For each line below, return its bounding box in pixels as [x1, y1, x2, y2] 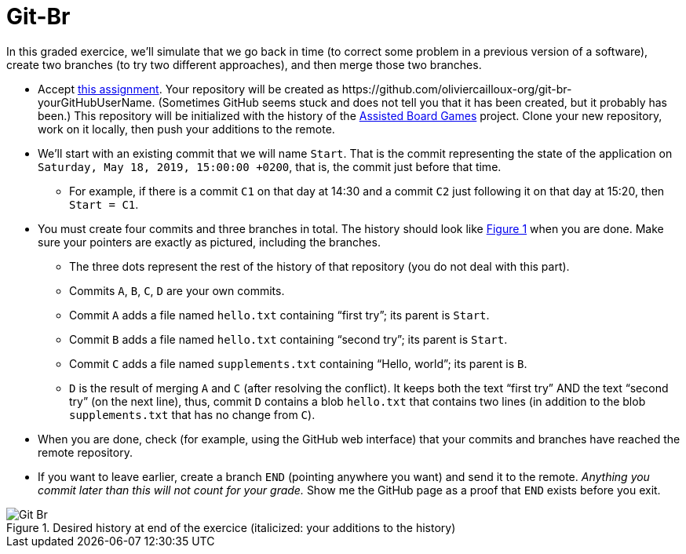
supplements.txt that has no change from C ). [69, 407, 316, 421]
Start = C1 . [69, 197, 139, 211]
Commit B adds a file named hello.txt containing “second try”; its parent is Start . [69, 332, 508, 346]
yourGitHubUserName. [38, 95, 155, 109]
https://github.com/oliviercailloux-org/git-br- [341, 82, 572, 96]
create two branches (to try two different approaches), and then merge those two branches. [6, 57, 482, 71]
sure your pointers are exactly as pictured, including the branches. [38, 235, 381, 249]
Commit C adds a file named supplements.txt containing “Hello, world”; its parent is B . [69, 356, 527, 370]
